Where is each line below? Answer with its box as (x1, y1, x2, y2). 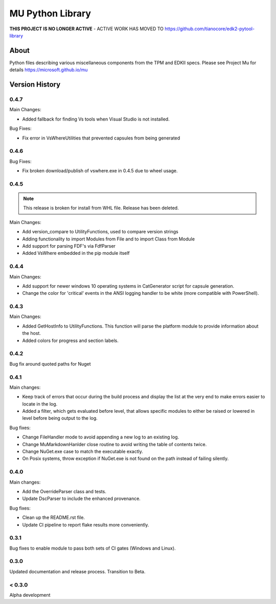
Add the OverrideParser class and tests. (22, 488, 107, 494)
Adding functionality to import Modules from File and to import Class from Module (22, 236, 195, 242)
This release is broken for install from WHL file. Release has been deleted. (23, 205, 179, 211)
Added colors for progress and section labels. (22, 337, 119, 344)
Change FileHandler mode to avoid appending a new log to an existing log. (22, 434, 179, 440)
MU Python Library (9, 8, 91, 19)
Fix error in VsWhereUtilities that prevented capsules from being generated (22, 135, 180, 141)
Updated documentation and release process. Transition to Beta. (9, 568, 146, 574)
